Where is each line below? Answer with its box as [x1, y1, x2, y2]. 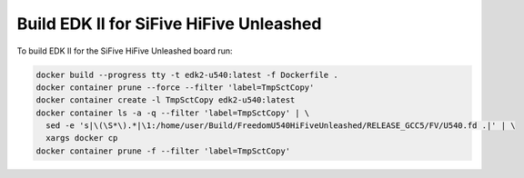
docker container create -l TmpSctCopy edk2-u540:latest [35, 95, 296, 105]
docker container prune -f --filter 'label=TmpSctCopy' [35, 145, 291, 156]
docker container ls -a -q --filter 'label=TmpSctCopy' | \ [35, 107, 310, 118]
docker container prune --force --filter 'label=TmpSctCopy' [35, 82, 315, 93]
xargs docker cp [45, 133, 118, 143]
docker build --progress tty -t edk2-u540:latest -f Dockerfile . [35, 69, 338, 80]
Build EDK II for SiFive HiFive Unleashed [16, 14, 322, 34]
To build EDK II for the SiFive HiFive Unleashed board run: [16, 45, 233, 56]
